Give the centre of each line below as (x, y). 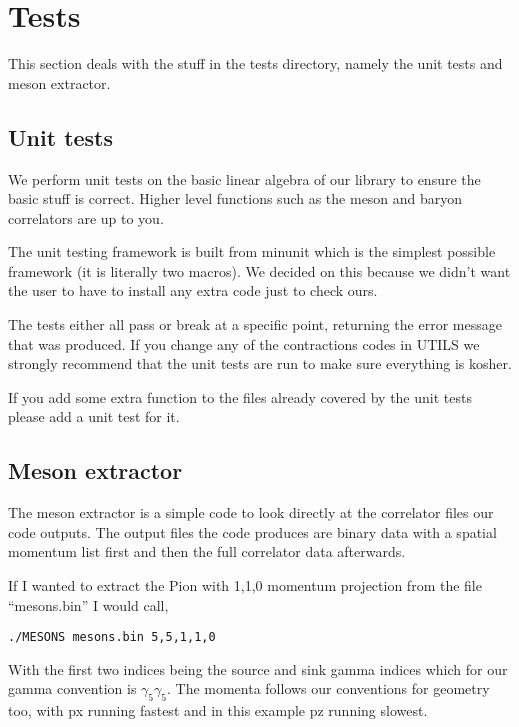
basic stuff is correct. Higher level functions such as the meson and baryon (235, 198)
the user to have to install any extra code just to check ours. (193, 290)
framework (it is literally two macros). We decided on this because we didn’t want (259, 270)
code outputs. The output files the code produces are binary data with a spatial (252, 531)
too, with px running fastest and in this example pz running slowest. (218, 710)
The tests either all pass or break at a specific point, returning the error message (255, 324)
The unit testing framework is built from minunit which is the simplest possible (252, 251)
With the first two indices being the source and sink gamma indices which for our (258, 668)
